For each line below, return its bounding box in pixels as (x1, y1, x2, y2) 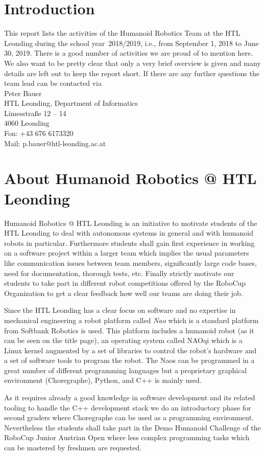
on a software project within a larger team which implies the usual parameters (4, 247, 249, 258)
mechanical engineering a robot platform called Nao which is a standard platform (4, 314, 259, 325)
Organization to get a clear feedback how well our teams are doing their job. (4, 287, 243, 298)
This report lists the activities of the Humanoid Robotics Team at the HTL (4, 28, 240, 38)
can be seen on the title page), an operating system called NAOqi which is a (4, 335, 243, 346)
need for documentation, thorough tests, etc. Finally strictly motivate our (4, 267, 234, 278)
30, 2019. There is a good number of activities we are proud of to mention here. (4, 48, 253, 58)
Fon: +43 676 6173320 (4, 128, 74, 139)
